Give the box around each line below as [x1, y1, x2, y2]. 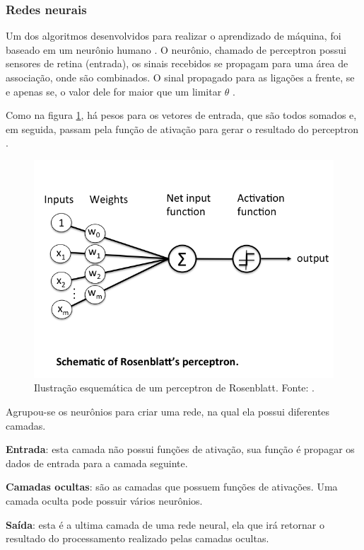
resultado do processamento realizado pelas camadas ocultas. [6, 531, 269, 546]
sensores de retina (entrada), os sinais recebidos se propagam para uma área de [6, 56, 348, 71]
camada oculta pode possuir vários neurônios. [6, 493, 203, 508]
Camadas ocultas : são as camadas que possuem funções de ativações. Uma [6, 479, 338, 494]
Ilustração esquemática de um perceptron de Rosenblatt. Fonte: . [34, 380, 315, 395]
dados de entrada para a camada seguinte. [6, 455, 188, 470]
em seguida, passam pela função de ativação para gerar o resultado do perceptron [6, 121, 359, 136]
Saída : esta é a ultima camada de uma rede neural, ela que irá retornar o [6, 517, 324, 532]
